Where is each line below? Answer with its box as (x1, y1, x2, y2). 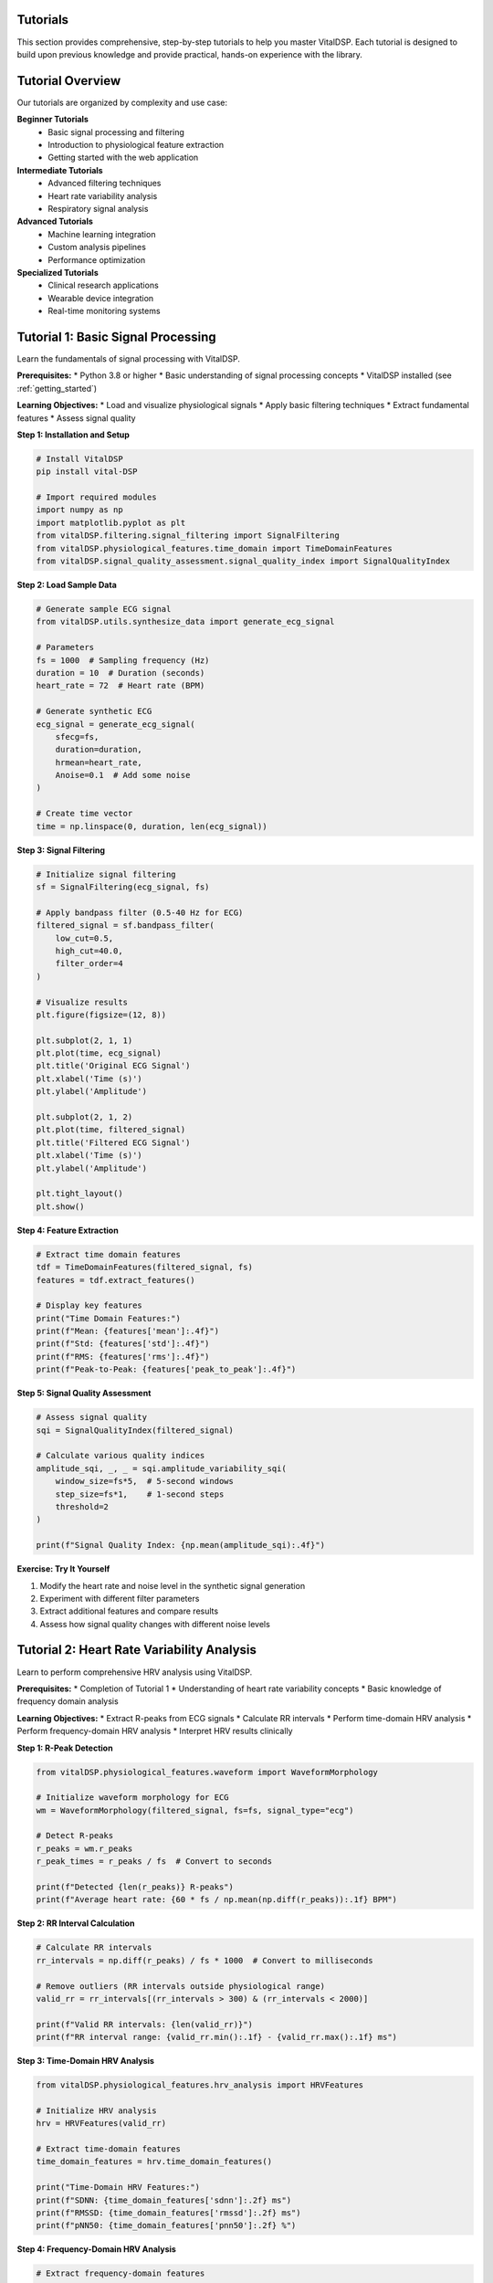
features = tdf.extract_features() (36, 1275, 195, 1285)
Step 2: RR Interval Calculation (16, 1918, 135, 1929)
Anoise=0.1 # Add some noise (55, 770, 191, 781)
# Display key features (36, 1300, 143, 1310)
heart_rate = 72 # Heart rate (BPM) (36, 680, 205, 691)
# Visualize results (36, 996, 128, 1007)
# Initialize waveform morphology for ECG (36, 1793, 229, 1803)
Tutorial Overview (16, 73, 121, 89)
